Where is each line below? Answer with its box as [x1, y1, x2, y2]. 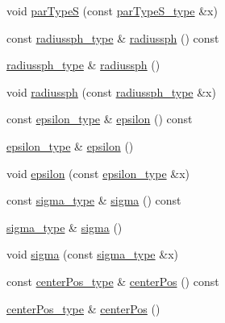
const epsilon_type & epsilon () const [6, 110, 193, 127]
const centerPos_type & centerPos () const [6, 272, 219, 289]
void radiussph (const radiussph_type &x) [6, 83, 216, 100]
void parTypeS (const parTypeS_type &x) [6, 2, 218, 19]
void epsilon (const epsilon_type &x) [6, 164, 190, 181]
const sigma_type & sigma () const [6, 192, 181, 209]
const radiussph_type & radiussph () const [6, 29, 219, 46]
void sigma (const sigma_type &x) [6, 246, 178, 263]
